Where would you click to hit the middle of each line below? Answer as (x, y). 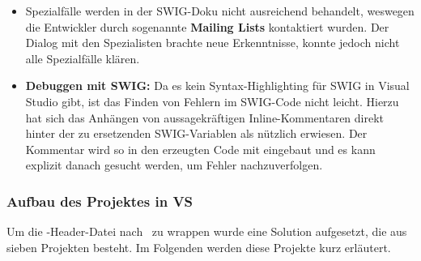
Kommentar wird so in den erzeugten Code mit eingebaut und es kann (200, 149)
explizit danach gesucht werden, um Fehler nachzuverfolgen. (174, 165)
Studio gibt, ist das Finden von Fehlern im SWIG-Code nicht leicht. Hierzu (212, 101)
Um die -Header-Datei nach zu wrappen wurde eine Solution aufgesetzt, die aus (207, 231)
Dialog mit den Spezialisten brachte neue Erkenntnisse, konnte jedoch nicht (213, 43)
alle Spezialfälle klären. (83, 58)
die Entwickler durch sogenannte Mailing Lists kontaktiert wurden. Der (207, 26)
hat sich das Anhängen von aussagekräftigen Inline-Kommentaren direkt (205, 117)
